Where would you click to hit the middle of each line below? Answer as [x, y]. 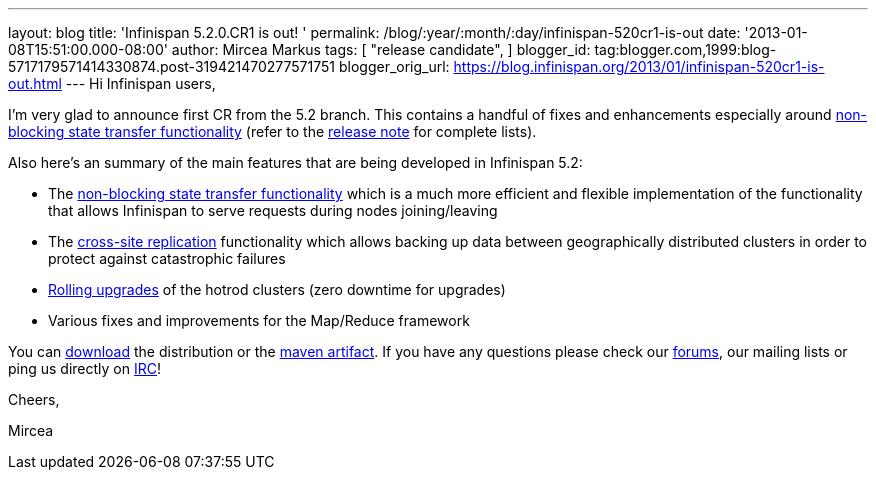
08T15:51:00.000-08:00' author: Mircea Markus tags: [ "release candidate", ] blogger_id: [299, 49]
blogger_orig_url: [394, 66]
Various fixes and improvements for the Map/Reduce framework [259, 320]
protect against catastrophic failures [167, 258]
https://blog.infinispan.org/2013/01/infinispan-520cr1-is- [639, 66]
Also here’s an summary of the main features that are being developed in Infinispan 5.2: [295, 162]
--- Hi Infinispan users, [140, 83]
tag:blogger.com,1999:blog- [685, 49]
